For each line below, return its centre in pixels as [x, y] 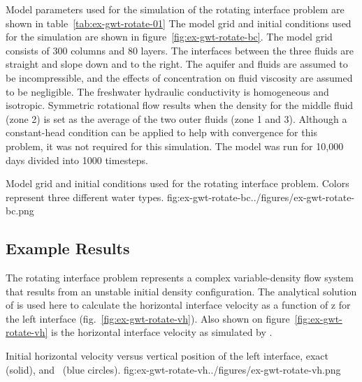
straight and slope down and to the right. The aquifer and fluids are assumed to [177, 64]
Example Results [68, 248]
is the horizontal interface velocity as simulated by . [161, 332]
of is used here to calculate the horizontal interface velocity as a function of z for [178, 305]
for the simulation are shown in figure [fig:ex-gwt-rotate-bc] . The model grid [169, 37]
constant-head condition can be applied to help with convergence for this [161, 132]
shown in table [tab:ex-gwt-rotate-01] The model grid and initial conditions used [179, 23]
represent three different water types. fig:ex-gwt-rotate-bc [128, 197]
